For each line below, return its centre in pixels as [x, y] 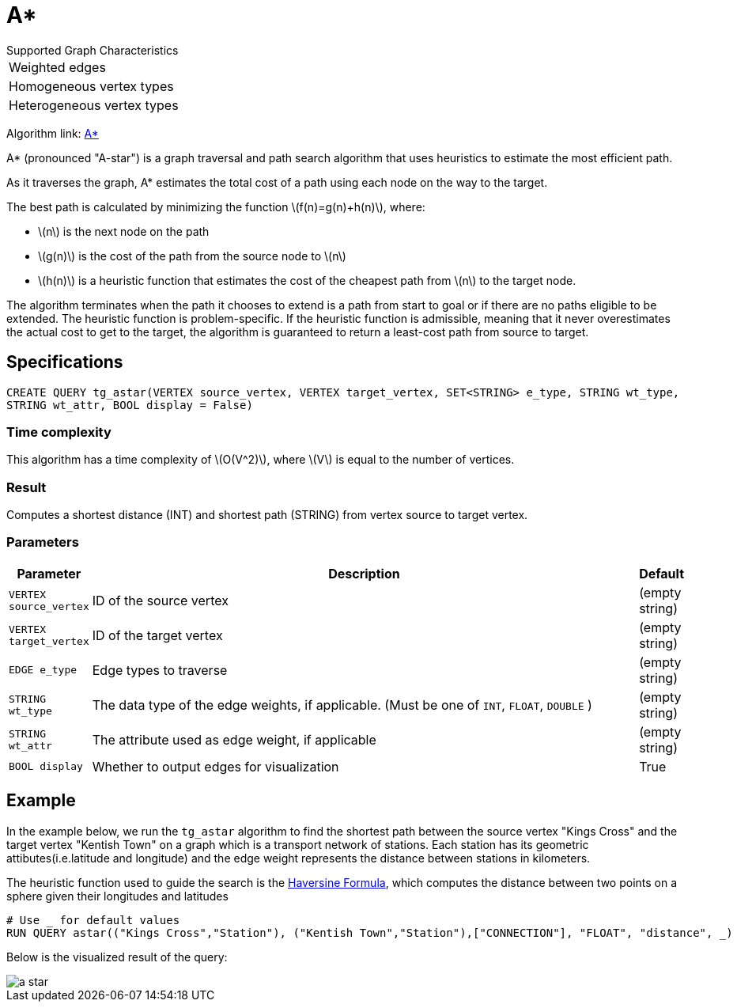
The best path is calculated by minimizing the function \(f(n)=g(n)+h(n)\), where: [216, 207]
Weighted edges [57, 67]
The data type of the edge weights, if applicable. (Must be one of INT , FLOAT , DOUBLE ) [342, 705]
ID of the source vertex [160, 600]
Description [364, 573]
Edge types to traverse [160, 670]
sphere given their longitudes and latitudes [117, 896]
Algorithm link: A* [53, 133]
